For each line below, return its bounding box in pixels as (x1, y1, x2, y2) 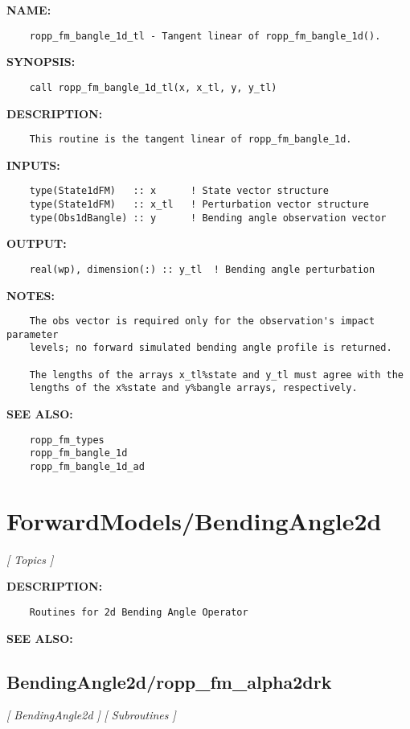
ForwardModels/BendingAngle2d (6, 504, 382, 537)
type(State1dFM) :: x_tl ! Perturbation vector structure (29, 199, 370, 210)
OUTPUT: (6, 235, 67, 252)
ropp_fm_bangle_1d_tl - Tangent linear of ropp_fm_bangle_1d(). (29, 30, 381, 42)
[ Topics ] (6, 550, 54, 567)
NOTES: (6, 286, 55, 303)
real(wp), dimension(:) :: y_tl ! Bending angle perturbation (29, 263, 375, 275)
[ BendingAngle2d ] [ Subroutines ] (6, 706, 176, 723)
